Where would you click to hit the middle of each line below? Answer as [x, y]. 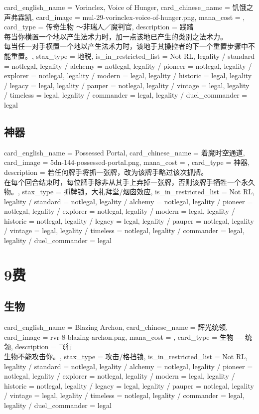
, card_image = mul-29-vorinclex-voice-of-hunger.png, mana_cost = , [138, 17]
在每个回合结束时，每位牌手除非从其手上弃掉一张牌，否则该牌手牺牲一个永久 [129, 182]
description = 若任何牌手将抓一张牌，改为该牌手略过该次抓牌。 [106, 172]
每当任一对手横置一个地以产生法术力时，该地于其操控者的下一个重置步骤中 [126, 46]
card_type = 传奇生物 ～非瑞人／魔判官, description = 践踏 [99, 27]
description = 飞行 [44, 346]
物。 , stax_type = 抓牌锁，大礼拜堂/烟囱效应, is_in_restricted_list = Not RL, [129, 192]
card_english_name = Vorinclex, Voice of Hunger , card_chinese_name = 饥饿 [125, 7]
